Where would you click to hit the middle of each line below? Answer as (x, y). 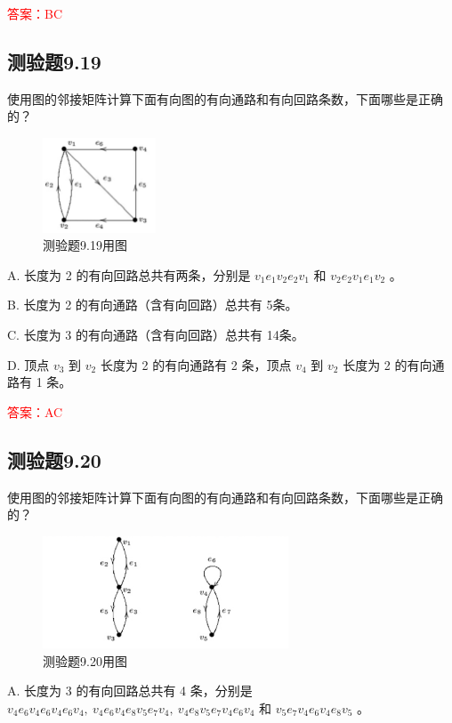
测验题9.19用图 (85, 245)
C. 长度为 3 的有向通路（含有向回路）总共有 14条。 (156, 334)
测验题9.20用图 (85, 660)
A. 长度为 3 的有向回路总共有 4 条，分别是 (130, 691)
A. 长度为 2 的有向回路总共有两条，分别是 (129, 274)
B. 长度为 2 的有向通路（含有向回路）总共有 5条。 (153, 305)
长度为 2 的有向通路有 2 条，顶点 (196, 364)
